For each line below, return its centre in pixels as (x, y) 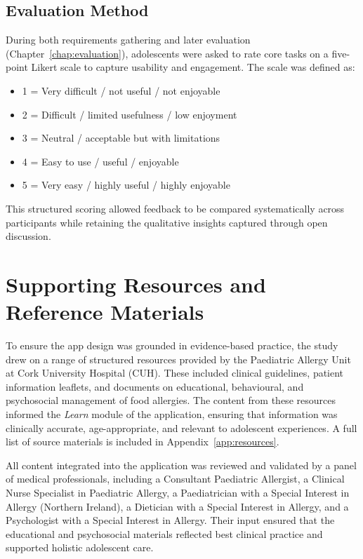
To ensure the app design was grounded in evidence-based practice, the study (172, 345)
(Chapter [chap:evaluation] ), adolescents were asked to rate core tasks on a (167, 53)
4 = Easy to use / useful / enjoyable (100, 161)
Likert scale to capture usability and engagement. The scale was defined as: (193, 67)
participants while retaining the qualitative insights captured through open (167, 222)
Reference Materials (105, 312)
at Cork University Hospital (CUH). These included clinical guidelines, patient (175, 373)
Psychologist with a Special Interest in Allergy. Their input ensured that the (170, 520)
